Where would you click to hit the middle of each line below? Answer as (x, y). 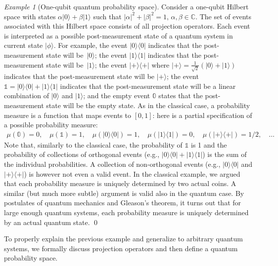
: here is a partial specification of (202, 115)
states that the (181, 95)
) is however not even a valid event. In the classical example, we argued (132, 173)
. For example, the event (91, 45)
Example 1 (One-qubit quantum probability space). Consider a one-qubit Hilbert (126, 6)
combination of (27, 95)
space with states (30, 16)
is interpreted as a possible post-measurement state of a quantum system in (118, 35)
